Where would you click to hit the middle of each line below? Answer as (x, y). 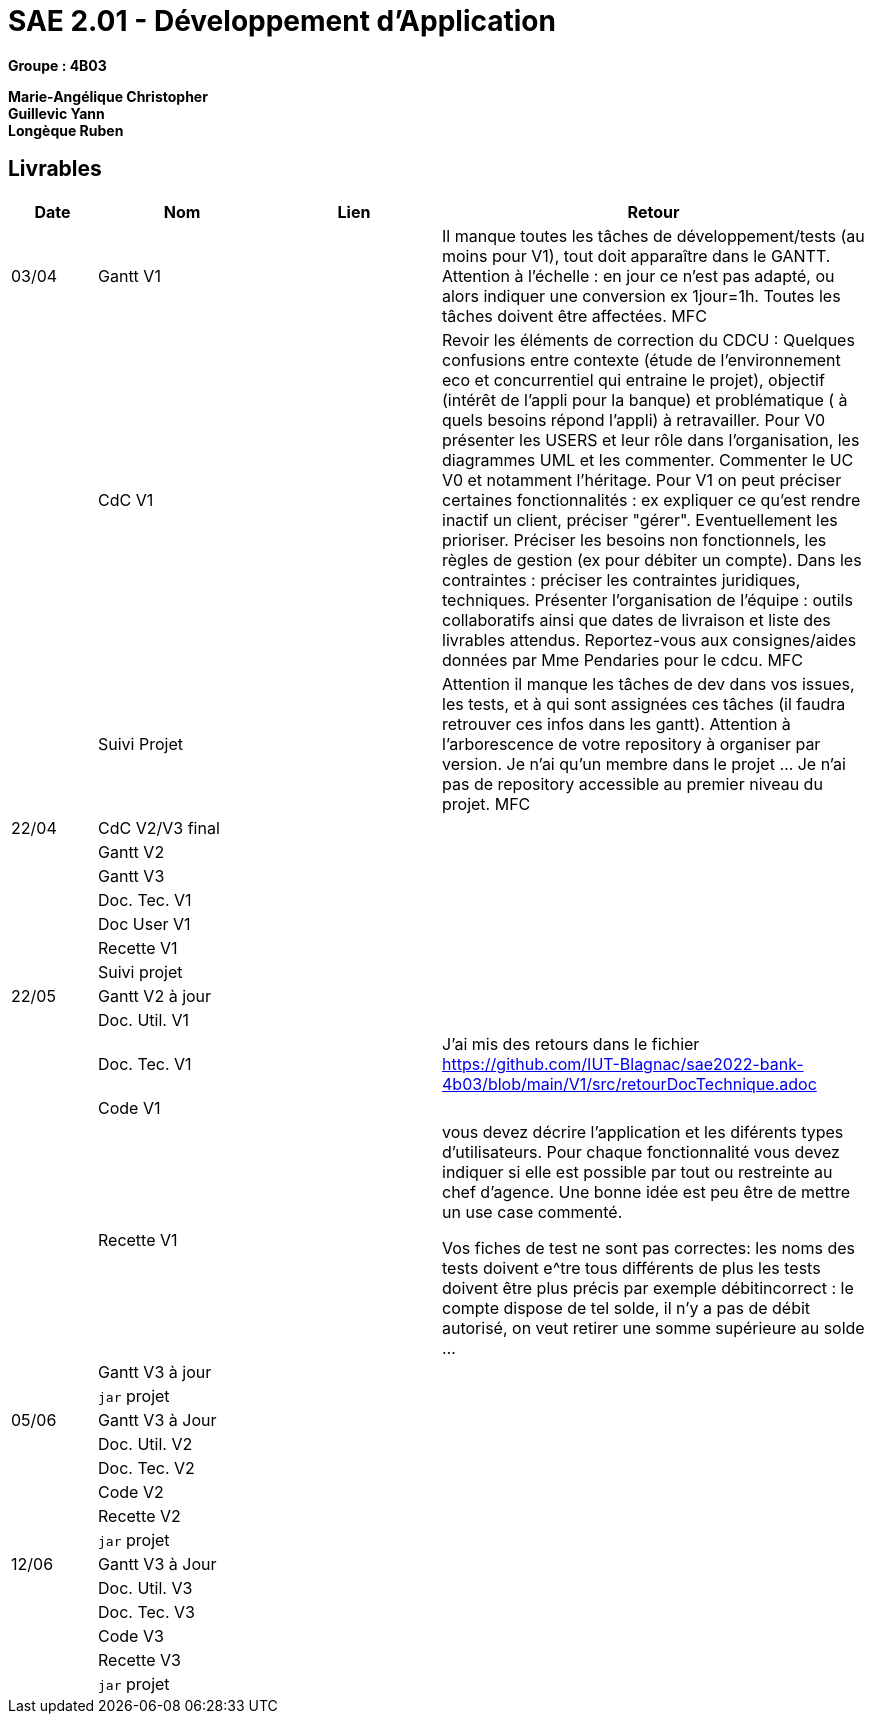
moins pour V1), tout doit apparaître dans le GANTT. (636, 255)
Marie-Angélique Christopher (108, 96)
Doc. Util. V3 (145, 1587)
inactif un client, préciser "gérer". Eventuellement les (640, 519)
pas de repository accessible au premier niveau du (632, 783)
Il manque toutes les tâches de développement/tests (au (653, 235)
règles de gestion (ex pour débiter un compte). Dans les (652, 559)
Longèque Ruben (66, 130)
